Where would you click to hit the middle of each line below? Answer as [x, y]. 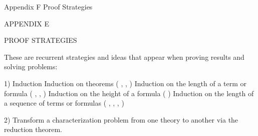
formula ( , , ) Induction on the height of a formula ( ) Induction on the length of [129, 93]
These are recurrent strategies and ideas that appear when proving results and [124, 57]
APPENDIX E [27, 23]
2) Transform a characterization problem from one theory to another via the [121, 119]
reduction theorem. [33, 129]
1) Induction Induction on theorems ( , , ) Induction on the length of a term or [125, 83]
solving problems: [31, 67]
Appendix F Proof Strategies [48, 6]
